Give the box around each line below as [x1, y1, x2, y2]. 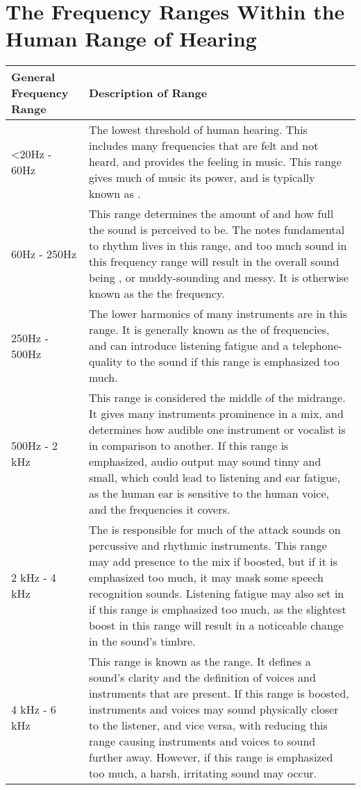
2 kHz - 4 [11, 569, 56, 586]
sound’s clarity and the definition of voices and [88, 669, 316, 686]
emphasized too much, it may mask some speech [88, 569, 324, 586]
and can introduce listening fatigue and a [88, 337, 289, 354]
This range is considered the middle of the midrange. [88, 389, 346, 406]
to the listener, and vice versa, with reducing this [88, 717, 328, 734]
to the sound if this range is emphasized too [126, 353, 339, 370]
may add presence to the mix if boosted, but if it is [88, 553, 337, 570]
